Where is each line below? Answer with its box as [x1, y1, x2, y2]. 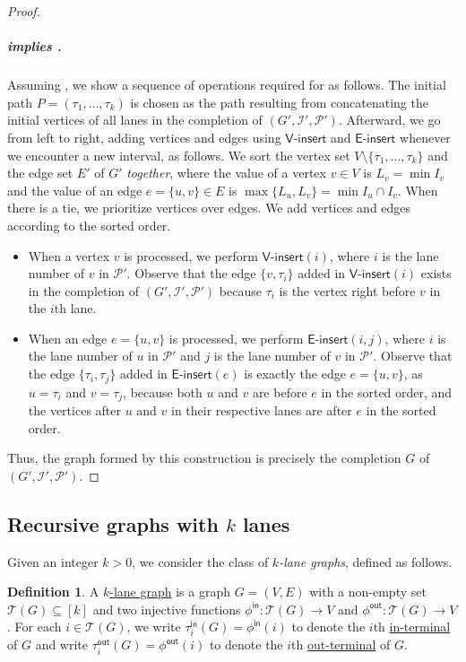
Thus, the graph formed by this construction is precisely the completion [7, 449, 401, 467]
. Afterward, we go [338, 110, 441, 129]
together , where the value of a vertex [126, 163, 326, 182]
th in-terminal [373, 617, 451, 636]
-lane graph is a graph [109, 582, 230, 601]
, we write [126, 617, 181, 636]
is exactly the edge [244, 364, 346, 383]
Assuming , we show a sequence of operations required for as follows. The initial [7, 75, 446, 94]
